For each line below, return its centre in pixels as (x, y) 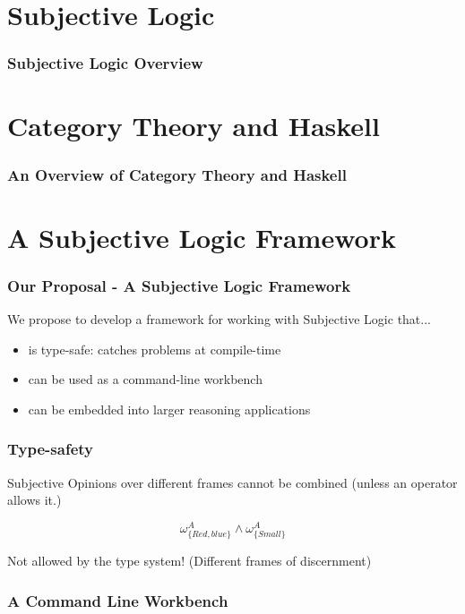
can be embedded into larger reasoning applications (169, 409)
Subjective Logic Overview (105, 63)
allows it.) (34, 500)
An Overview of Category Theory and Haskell (177, 174)
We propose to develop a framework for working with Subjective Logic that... (219, 319)
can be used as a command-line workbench (145, 379)
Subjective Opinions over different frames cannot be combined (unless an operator (232, 482)
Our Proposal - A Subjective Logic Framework (179, 285)
